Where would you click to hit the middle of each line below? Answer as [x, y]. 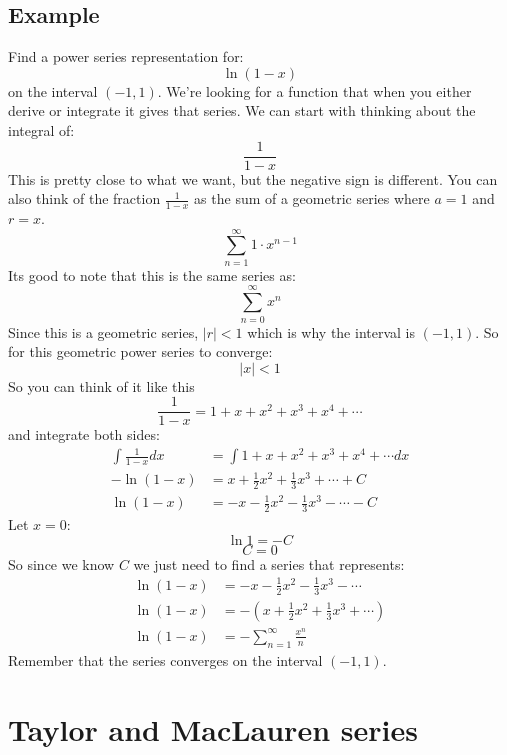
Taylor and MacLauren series [213, 728]
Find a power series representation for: [126, 56]
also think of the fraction [84, 198]
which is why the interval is [331, 331]
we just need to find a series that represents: [269, 563]
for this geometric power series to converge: [140, 351]
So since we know [61, 563]
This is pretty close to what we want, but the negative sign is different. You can [253, 178]
